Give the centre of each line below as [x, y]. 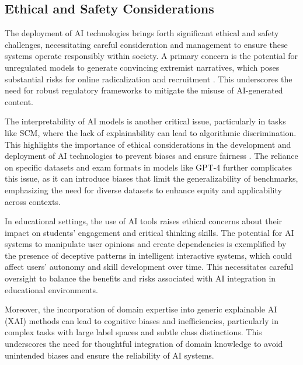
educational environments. [51, 289]
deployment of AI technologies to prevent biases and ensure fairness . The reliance [151, 156]
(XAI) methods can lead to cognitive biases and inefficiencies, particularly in [142, 320]
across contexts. [33, 201]
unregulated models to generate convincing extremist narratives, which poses [142, 67]
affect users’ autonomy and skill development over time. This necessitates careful [149, 267]
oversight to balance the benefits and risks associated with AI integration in [140, 278]
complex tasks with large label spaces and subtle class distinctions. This [133, 332]
